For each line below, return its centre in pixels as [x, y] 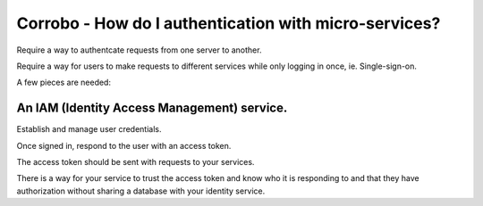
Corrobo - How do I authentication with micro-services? [229, 23]
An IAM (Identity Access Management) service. [152, 108]
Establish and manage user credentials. [89, 129]
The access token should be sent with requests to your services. [136, 162]
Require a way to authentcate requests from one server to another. [139, 50]
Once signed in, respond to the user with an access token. [124, 145]
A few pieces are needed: [64, 82]
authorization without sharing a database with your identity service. [141, 191]
